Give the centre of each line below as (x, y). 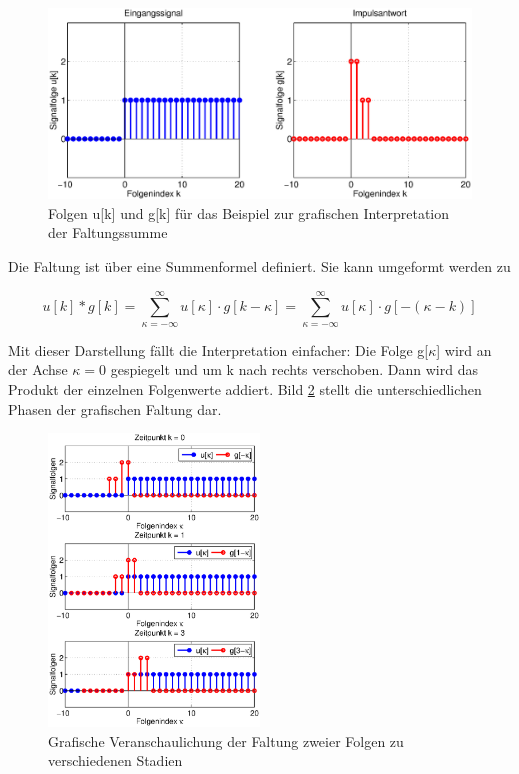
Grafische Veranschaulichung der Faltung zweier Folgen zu (226, 740)
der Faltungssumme (108, 232)
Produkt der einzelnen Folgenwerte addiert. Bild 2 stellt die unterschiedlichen (245, 389)
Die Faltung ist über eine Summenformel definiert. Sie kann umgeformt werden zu (259, 266)
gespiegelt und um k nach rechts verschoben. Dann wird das (294, 369)
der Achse (38, 369)
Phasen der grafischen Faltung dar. (115, 408)
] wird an (464, 349)
